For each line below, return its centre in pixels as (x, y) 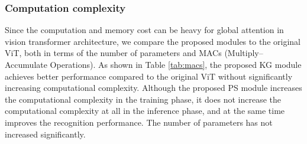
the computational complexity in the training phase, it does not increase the (143, 99)
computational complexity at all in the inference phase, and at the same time (145, 111)
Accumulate (26, 64)
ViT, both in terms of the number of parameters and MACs (113, 53)
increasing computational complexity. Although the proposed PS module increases (153, 88)
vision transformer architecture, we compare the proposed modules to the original (153, 41)
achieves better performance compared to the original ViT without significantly (149, 76)
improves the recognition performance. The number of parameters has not (139, 122)
